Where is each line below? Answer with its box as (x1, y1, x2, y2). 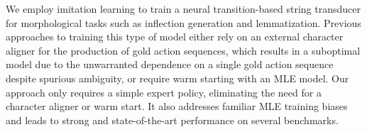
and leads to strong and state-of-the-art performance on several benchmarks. (6, 112, 339, 127)
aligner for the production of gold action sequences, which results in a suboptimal (6, 43, 361, 57)
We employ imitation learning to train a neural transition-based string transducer (6, 1, 361, 16)
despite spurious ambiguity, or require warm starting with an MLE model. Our (6, 70, 349, 85)
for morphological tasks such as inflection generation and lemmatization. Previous (6, 15, 361, 30)
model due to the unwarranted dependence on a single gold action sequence (6, 57, 334, 72)
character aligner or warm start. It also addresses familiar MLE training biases (6, 99, 348, 114)
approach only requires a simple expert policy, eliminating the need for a (6, 84, 322, 99)
